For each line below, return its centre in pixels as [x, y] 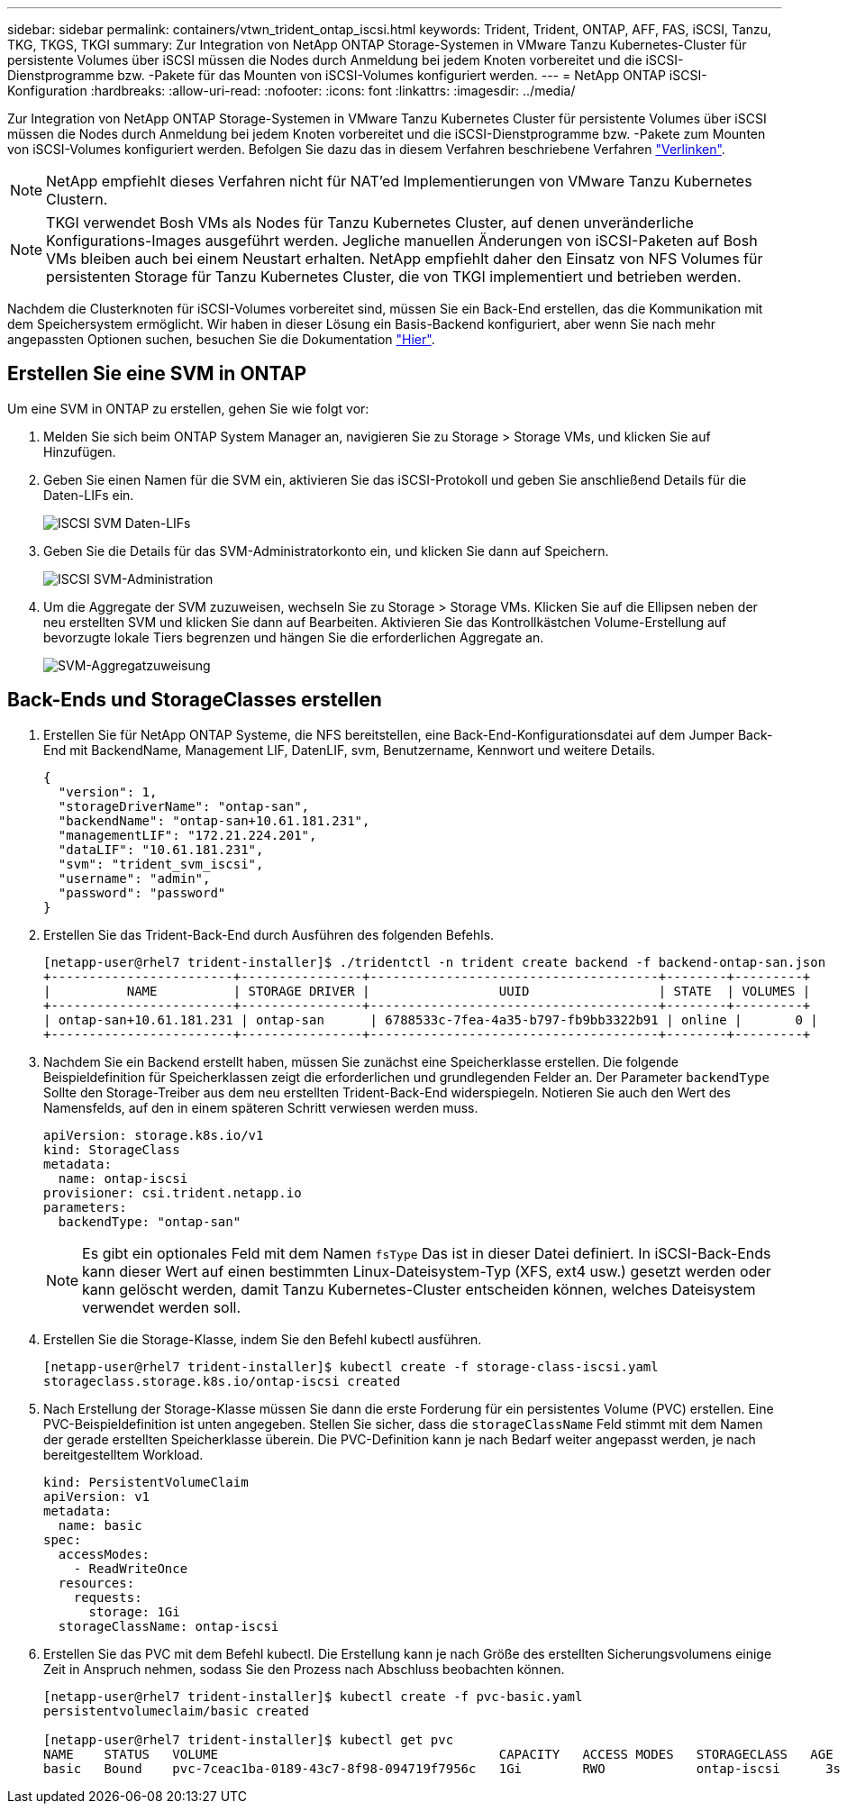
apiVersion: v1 [97, 1496]
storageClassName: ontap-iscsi [168, 1626]
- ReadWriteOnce [131, 1568]
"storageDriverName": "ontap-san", [184, 806]
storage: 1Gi [134, 1611]
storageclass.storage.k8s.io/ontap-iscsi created [222, 1381]
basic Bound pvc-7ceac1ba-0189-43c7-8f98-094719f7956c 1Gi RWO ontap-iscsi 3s [442, 1768]
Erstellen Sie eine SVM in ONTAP [157, 374]
